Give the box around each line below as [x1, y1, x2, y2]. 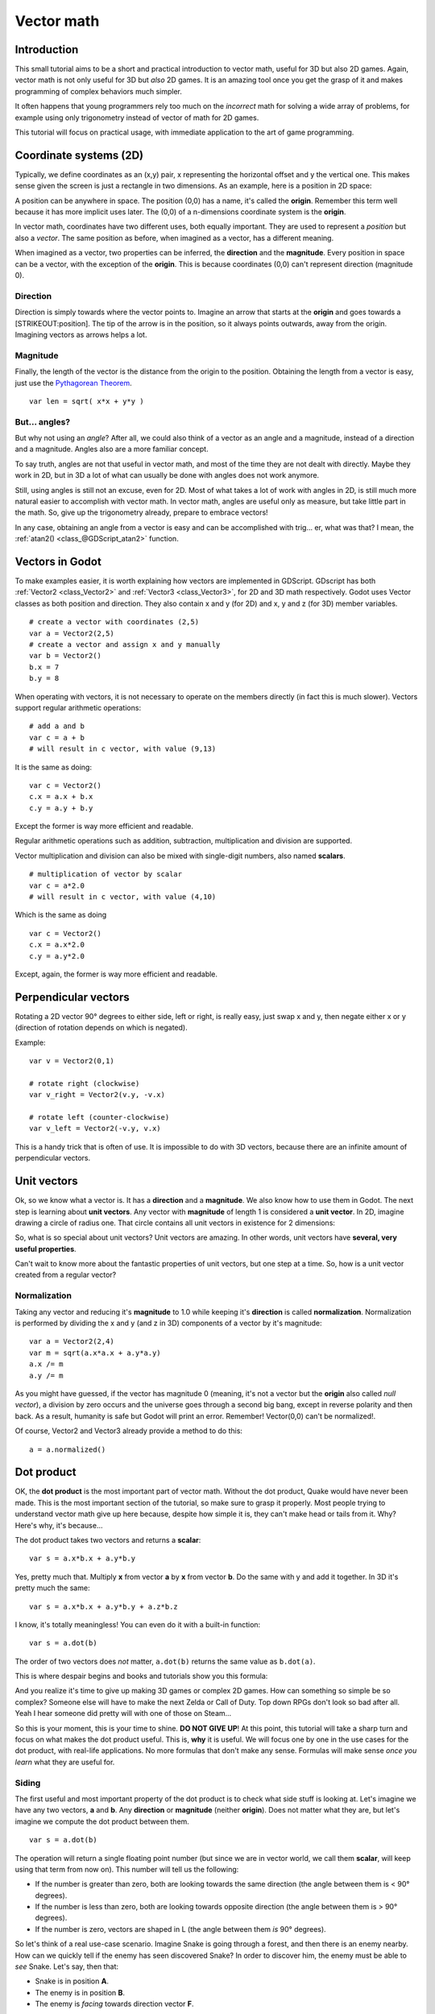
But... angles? [14, 416, 71, 427]
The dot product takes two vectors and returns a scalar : [14, 1535, 201, 1544]
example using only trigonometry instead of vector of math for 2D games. [14, 113, 259, 122]
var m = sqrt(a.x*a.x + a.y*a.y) [29, 1348, 161, 1357]
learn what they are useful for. [14, 1757, 115, 1767]
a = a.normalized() [29, 1444, 106, 1454]
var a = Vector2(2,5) [29, 628, 114, 638]
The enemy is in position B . [35, 1987, 125, 1997]
